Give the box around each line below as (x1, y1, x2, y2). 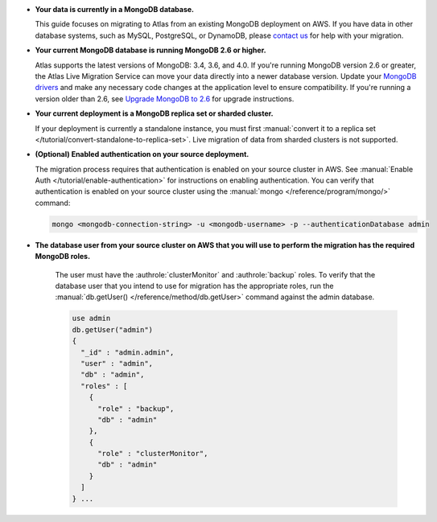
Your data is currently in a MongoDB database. (35, 5, 195, 14)
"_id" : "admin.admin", (80, 347, 175, 357)
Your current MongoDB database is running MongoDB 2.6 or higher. (35, 45, 266, 55)
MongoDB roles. (35, 252, 91, 261)
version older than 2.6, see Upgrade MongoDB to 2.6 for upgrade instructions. (35, 93, 295, 104)
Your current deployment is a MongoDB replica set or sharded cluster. (35, 109, 274, 118)
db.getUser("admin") (72, 325, 153, 334)
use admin (72, 314, 111, 323)
